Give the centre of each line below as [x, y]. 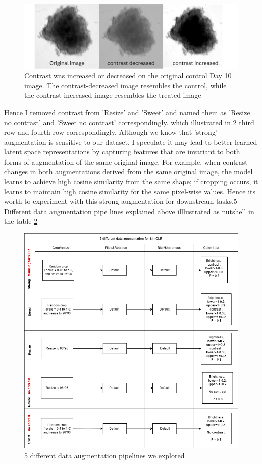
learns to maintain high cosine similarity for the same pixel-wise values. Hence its [130, 191]
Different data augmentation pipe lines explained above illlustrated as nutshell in [129, 211]
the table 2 [21, 221]
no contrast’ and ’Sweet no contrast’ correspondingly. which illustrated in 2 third [129, 122]
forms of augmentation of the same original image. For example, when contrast [126, 161]
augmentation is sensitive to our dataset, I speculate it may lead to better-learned [131, 142]
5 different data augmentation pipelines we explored [104, 455]
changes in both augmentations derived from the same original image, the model [128, 171]
